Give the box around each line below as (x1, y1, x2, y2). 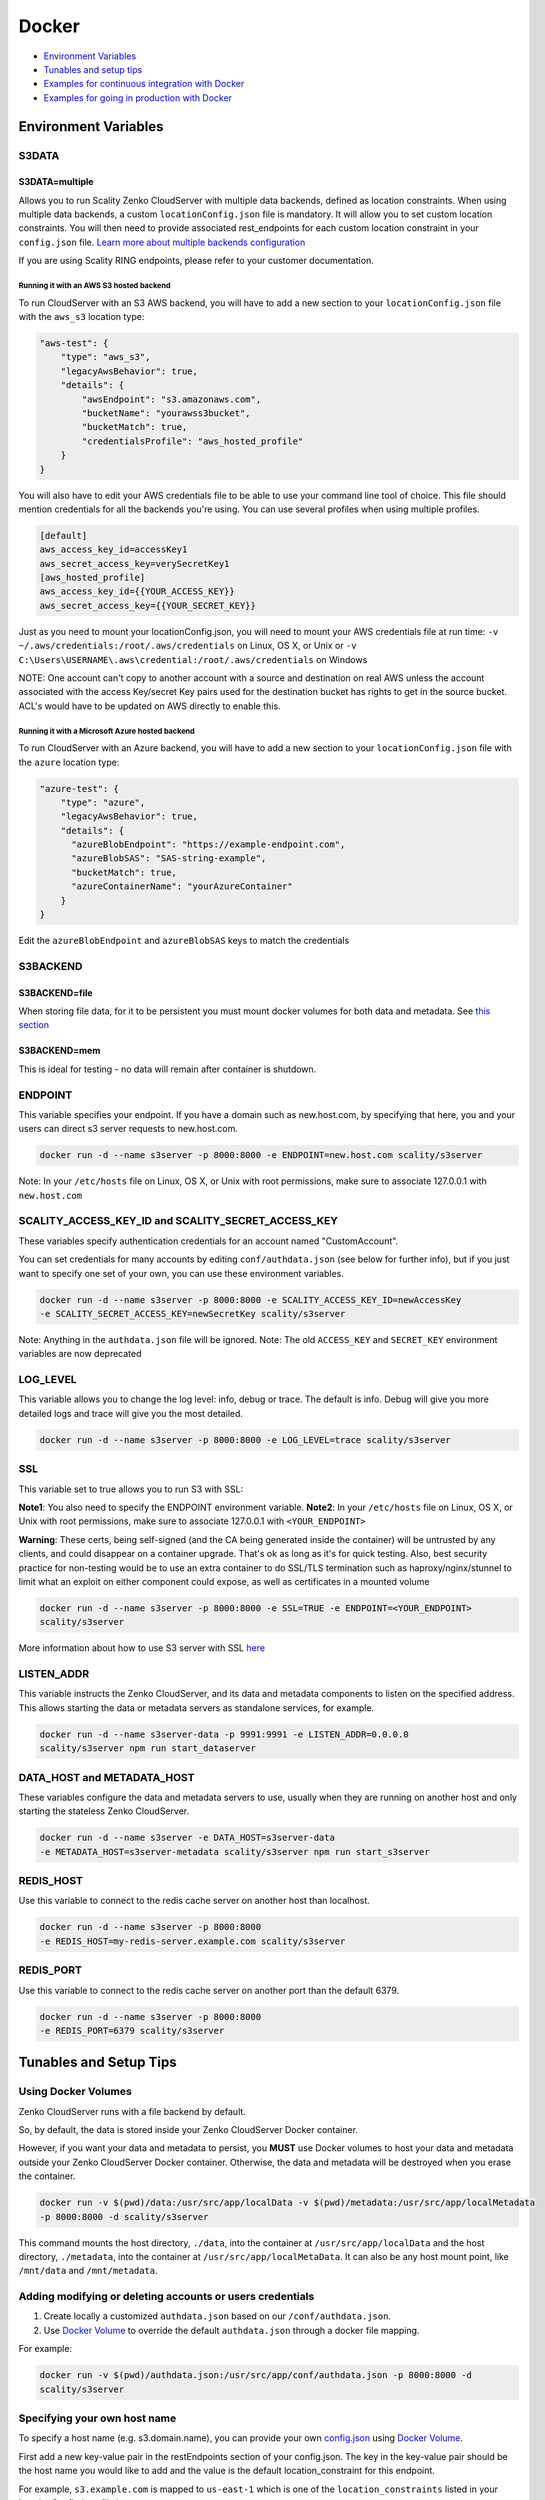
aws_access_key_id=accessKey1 (39, 544, 188, 555)
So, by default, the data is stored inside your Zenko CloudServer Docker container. (18, 2124, 359, 2136)
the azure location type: (18, 756, 120, 768)
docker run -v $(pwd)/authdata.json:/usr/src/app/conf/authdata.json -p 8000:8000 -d (39, 2370, 472, 2381)
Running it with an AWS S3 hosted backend (18, 281, 171, 291)
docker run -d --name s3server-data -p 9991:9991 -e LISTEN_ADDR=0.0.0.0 (39, 1728, 409, 1740)
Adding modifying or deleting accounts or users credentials (18, 2290, 315, 2304)
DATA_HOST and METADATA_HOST (18, 1770, 195, 1784)
